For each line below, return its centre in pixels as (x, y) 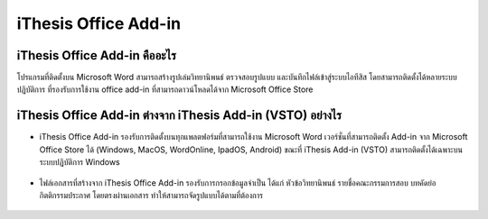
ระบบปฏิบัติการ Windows (80, 162)
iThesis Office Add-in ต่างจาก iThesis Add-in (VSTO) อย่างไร (179, 116)
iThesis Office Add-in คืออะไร (96, 55)
